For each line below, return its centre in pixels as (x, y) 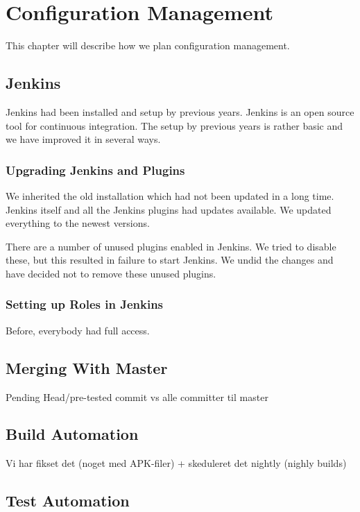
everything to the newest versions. (78, 223)
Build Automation (72, 434)
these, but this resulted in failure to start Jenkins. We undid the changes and (170, 260)
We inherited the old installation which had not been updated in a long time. (170, 195)
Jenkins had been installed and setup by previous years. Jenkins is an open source (180, 111)
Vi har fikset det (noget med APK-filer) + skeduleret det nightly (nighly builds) (176, 463)
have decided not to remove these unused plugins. (111, 273)
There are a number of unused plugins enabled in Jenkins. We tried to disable (171, 246)
